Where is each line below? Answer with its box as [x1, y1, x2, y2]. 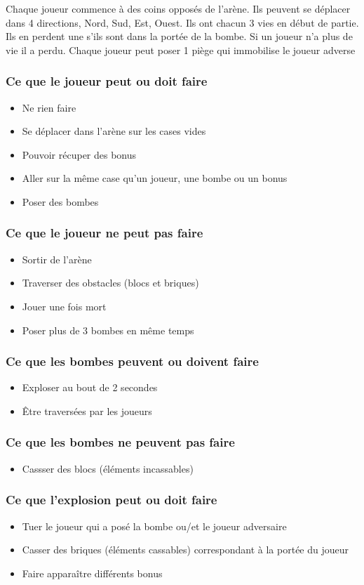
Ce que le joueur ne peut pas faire [6, 224, 203, 242]
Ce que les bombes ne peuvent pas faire [6, 433, 235, 451]
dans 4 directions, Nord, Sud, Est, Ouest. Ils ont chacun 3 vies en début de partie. [6, 15, 359, 29]
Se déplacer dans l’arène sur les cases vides [22, 124, 206, 138]
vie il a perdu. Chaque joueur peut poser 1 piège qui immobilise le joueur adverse [6, 42, 356, 57]
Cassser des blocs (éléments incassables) [22, 461, 194, 475]
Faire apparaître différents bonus [22, 565, 163, 580]
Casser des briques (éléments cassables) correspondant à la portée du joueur [22, 542, 349, 557]
